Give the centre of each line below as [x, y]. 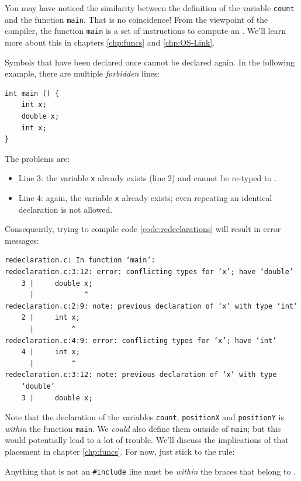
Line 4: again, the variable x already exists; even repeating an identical [145, 197]
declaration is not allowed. [65, 209]
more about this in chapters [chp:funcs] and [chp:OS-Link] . [110, 42]
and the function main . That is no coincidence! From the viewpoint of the [136, 19]
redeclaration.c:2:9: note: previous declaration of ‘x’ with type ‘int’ [151, 306]
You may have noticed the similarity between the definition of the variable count [150, 8]
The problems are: [37, 158]
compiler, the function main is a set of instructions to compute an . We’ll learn [145, 31]
